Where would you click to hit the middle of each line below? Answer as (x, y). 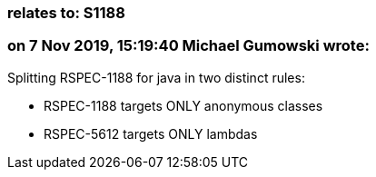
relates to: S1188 (66, 13)
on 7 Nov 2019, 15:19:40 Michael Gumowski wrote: (188, 46)
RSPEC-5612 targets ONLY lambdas (151, 133)
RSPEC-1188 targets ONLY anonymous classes (183, 105)
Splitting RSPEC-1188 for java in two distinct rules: (156, 77)
